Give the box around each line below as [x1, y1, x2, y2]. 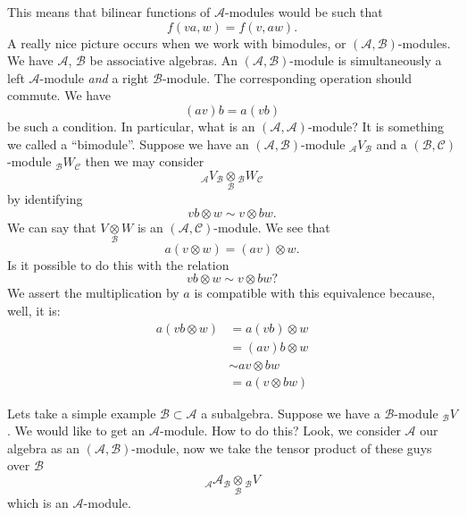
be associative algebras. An [89, 51, 238, 70]
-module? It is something [307, 116, 445, 135]
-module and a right [39, 68, 149, 87]
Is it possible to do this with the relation [7, 255, 229, 274]
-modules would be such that [225, 3, 383, 21]
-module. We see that [213, 217, 330, 236]
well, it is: [7, 300, 61, 319]
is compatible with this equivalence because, [194, 283, 436, 302]
